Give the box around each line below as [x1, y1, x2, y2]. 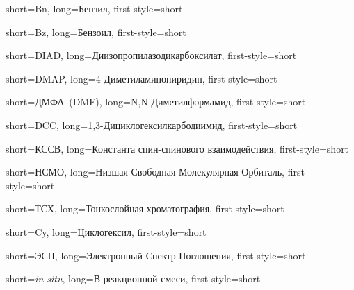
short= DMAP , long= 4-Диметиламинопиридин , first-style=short [6, 71, 277, 85]
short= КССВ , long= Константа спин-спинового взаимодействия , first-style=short [6, 141, 349, 155]
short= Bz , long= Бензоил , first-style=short [6, 24, 186, 39]
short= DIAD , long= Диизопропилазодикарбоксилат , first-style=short [6, 48, 297, 62]
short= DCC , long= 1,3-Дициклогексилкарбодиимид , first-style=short [6, 117, 298, 132]
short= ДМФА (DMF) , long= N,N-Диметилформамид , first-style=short [6, 94, 306, 109]
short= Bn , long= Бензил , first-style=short [6, 1, 183, 15]
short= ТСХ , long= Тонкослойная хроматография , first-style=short [6, 201, 284, 216]
